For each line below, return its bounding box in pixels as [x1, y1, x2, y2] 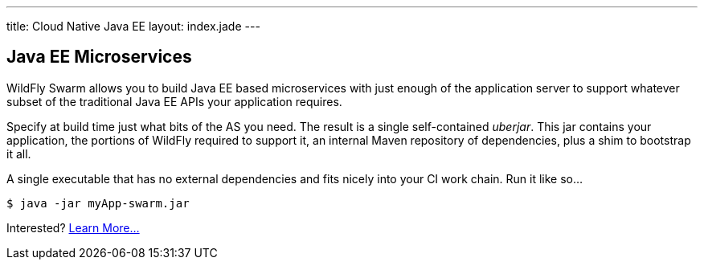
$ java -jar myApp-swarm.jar [6, 196, 190, 210]
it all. [6, 146, 31, 161]
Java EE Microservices [6, 47, 192, 68]
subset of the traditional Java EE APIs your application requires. [6, 94, 342, 108]
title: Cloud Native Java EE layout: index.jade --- [6, 19, 260, 33]
